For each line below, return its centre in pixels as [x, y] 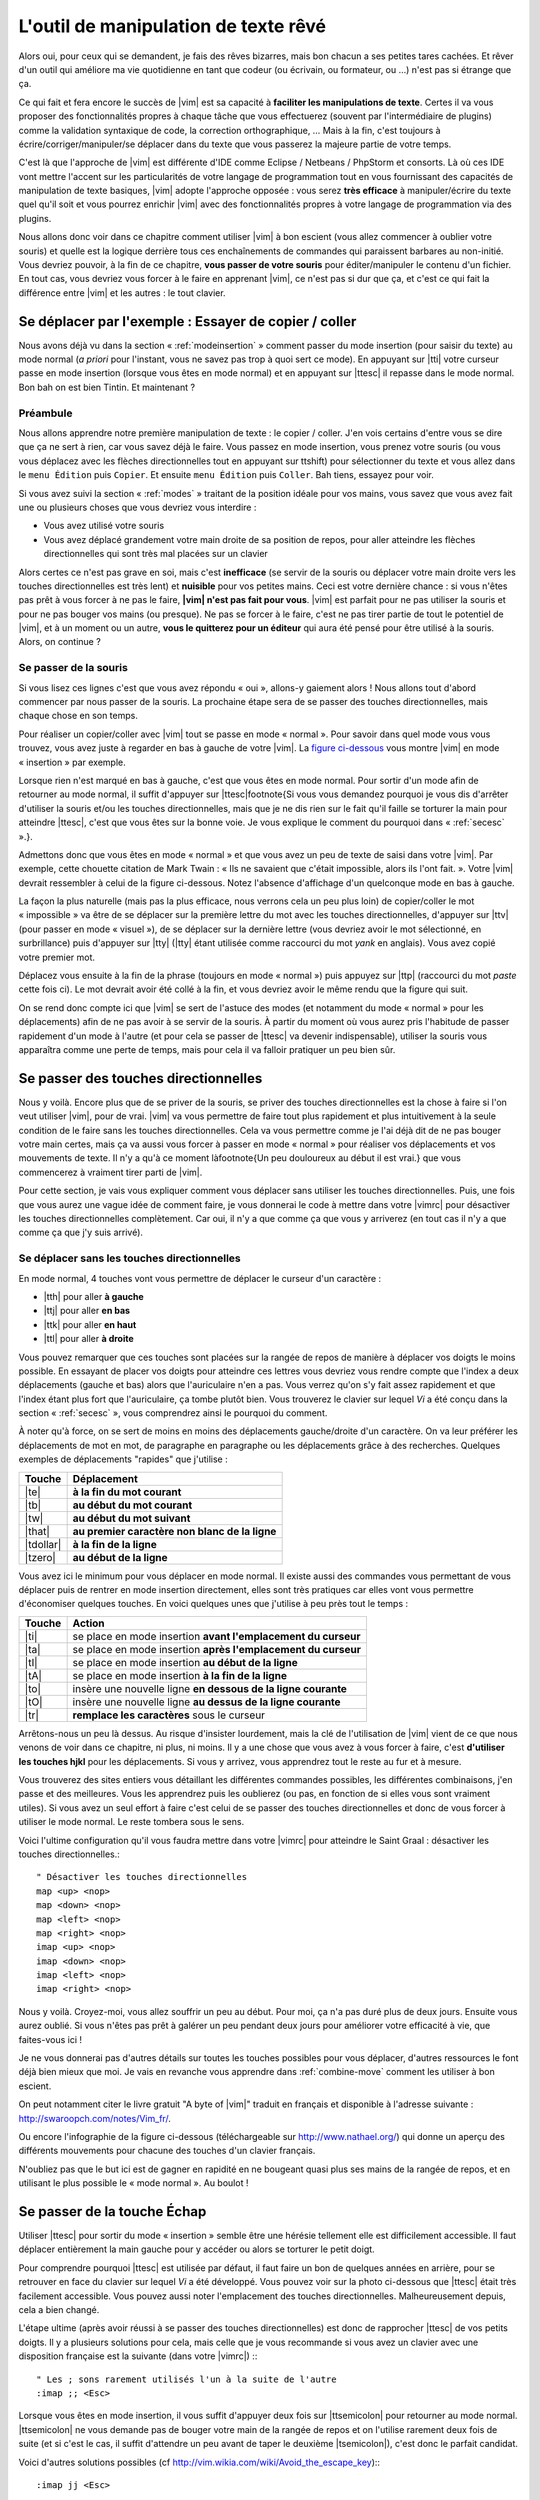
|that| [37, 1531]
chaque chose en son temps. [78, 716]
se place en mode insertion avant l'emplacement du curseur [216, 1636]
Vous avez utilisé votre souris [104, 526]
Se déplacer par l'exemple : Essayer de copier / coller [187, 321]
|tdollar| [43, 1544]
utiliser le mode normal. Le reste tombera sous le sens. [131, 1822]
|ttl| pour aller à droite [88, 1339]
